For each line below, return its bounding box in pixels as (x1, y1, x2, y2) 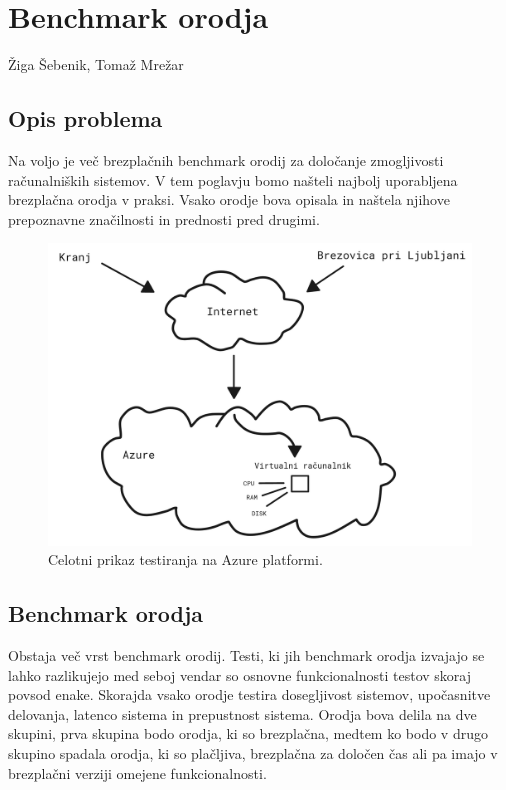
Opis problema (8, 103, 163, 134)
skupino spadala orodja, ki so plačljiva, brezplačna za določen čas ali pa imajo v (8, 742, 498, 763)
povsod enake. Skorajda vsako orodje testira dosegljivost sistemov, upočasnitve (8, 684, 491, 705)
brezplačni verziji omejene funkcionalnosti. (8, 762, 267, 783)
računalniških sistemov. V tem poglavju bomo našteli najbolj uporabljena (8, 169, 458, 190)
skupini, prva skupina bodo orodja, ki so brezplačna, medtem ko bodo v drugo (8, 723, 488, 744)
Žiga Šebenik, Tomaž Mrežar (8, 54, 184, 75)
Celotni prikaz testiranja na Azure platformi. (48, 549, 323, 570)
